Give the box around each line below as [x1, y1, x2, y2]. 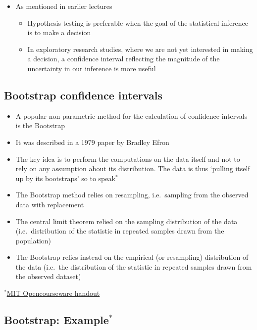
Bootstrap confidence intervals [4, 87, 163, 102]
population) [15, 235, 51, 245]
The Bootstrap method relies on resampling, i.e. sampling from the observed [15, 189, 249, 200]
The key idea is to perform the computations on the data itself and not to [15, 153, 240, 164]
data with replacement [15, 199, 84, 209]
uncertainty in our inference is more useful [27, 63, 156, 73]
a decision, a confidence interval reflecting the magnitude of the [27, 53, 220, 64]
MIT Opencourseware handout [6, 288, 100, 298]
